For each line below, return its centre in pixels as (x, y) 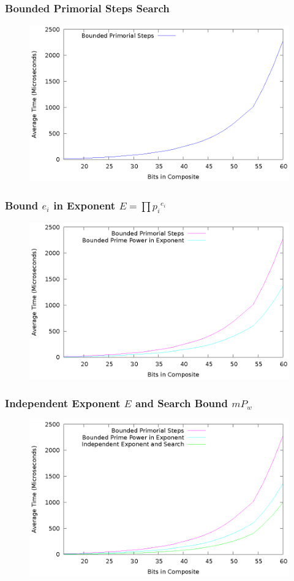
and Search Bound (181, 403)
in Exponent (85, 205)
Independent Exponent (63, 403)
